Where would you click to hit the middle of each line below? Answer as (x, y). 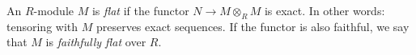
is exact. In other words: (325, 10)
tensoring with (42, 26)
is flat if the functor (140, 10)
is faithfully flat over (96, 42)
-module (53, 10)
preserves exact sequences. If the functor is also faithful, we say (253, 26)
